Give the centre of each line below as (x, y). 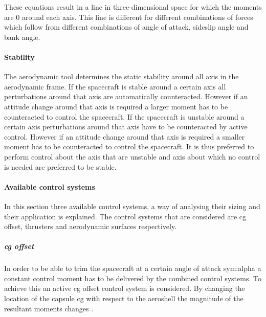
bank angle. (22, 37)
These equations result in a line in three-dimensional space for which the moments (133, 7)
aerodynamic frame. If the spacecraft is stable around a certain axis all (115, 86)
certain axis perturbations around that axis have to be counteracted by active (126, 127)
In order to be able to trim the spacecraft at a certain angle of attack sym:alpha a (133, 268)
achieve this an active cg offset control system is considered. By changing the (125, 288)
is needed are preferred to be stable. (60, 166)
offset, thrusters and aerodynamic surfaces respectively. (91, 226)
